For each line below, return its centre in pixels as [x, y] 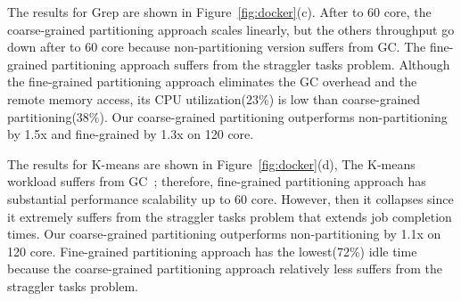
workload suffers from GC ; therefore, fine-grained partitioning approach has [217, 181]
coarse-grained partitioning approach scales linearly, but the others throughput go [231, 29]
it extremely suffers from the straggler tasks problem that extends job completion [230, 216]
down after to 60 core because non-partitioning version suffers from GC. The [217, 47]
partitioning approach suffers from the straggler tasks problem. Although [251, 64]
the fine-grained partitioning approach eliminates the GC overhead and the [212, 81]
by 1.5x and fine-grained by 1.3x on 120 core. [131, 134]
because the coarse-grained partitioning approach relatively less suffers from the [225, 268]
